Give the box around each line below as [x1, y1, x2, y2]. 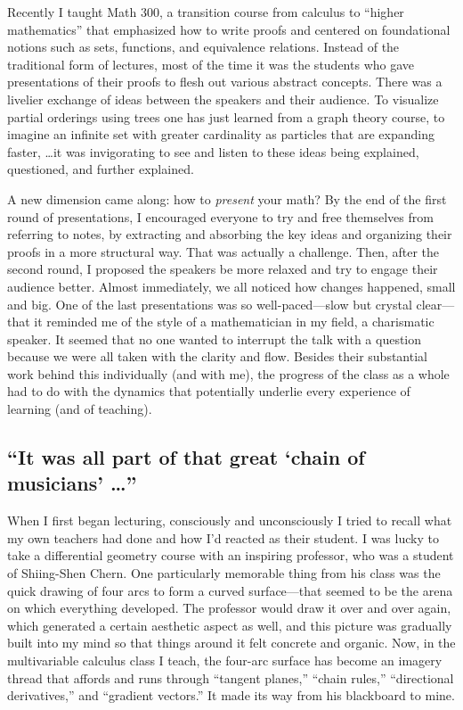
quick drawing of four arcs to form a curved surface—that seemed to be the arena [7, 581, 453, 599]
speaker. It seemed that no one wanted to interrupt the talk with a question [7, 329, 422, 348]
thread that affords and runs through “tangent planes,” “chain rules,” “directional [7, 668, 454, 687]
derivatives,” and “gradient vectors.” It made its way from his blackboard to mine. [7, 686, 455, 705]
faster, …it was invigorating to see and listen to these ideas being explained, [7, 142, 419, 161]
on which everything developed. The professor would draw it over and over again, [7, 599, 451, 617]
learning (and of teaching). [7, 400, 152, 418]
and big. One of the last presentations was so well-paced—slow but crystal [7, 294, 412, 313]
